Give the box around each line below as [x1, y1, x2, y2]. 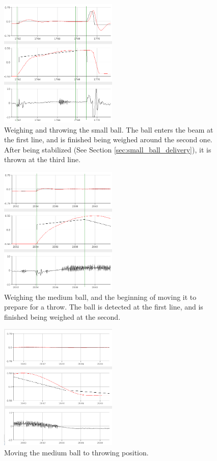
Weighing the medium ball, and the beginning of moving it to [4, 291, 197, 302]
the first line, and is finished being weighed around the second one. [4, 134, 212, 145]
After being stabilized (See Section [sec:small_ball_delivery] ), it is [4, 144, 211, 155]
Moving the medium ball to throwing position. [4, 447, 149, 457]
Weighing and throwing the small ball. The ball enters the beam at [4, 124, 213, 135]
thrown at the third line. [4, 154, 80, 165]
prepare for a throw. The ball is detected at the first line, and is [4, 301, 203, 312]
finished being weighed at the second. [4, 311, 121, 322]
